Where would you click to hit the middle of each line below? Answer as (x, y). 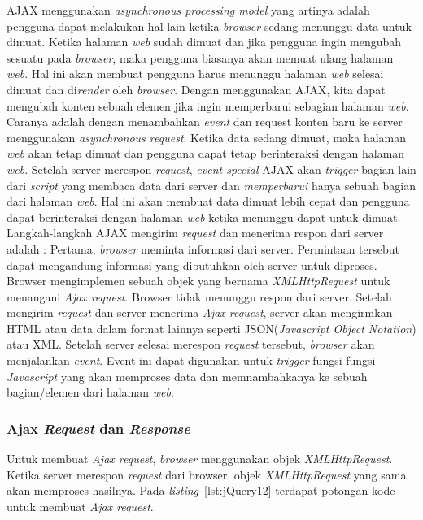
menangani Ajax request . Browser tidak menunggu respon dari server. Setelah (199, 296)
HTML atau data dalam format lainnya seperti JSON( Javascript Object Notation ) (211, 328)
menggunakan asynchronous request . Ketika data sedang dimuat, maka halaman (207, 137)
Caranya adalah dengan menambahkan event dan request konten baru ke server (205, 121)
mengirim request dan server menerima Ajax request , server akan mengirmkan (200, 312)
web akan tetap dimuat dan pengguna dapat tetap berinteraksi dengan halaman (206, 153)
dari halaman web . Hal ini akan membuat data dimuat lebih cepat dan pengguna (208, 201)
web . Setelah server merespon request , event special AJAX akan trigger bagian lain (211, 169)
